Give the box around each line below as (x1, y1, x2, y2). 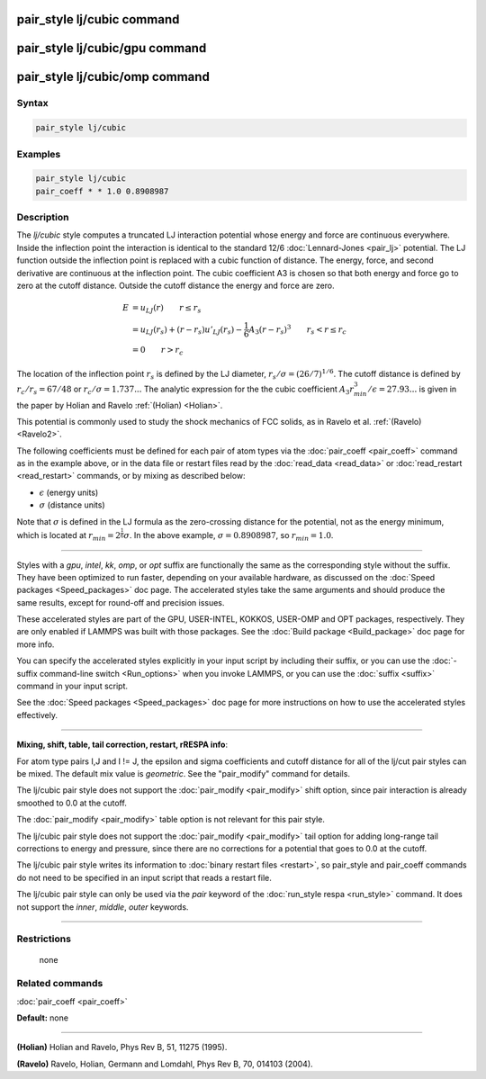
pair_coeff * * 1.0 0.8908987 (35, 185, 169, 196)
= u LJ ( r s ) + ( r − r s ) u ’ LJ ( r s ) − (131, 324, 243, 337)
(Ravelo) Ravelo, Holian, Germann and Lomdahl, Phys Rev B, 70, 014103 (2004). (16, 1058, 314, 1069)
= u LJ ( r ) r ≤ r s (131, 302, 202, 315)
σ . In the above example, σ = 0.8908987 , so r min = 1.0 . (122, 530, 334, 543)
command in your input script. (16, 680, 129, 692)
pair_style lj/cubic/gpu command (16, 40, 207, 56)
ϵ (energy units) (39, 487, 99, 498)
